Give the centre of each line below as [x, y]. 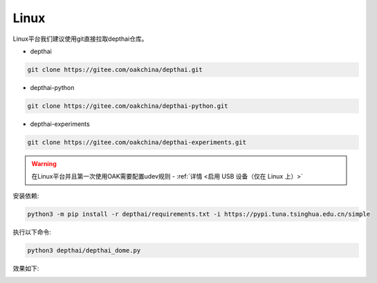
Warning [44, 163]
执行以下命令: [32, 232]
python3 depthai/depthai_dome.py [84, 250]
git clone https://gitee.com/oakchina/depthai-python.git [128, 106]
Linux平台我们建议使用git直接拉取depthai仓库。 [80, 39]
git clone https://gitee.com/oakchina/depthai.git [115, 70]
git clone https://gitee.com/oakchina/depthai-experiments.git [137, 142]
